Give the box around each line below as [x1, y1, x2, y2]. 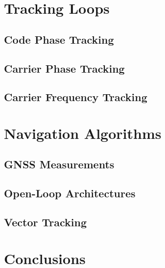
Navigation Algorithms [4, 123, 162, 143]
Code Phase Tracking [4, 31, 114, 47]
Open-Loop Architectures [4, 186, 136, 201]
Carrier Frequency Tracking [4, 89, 147, 105]
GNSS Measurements [4, 157, 115, 172]
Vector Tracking [4, 214, 87, 230]
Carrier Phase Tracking [4, 60, 125, 76]
